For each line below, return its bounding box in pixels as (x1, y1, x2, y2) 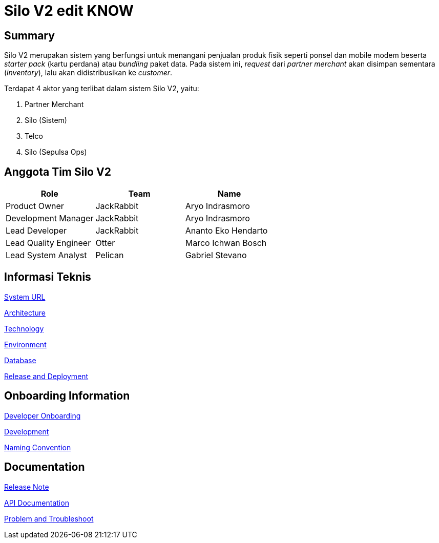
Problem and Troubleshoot (4, 514, 94, 523)
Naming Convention (4, 443, 71, 452)
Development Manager (6, 213, 94, 224)
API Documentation (4, 498, 69, 507)
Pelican (95, 250, 124, 261)
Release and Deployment (4, 371, 89, 381)
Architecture (4, 308, 46, 317)
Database (4, 356, 36, 365)
